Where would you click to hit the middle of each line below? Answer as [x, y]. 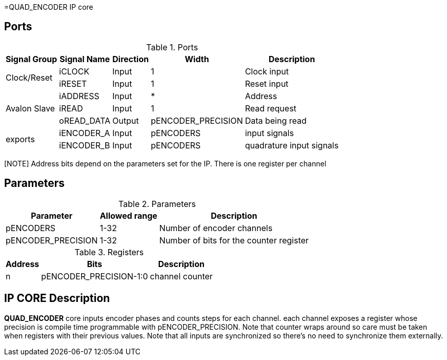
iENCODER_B [85, 145]
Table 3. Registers [109, 252]
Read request [271, 108]
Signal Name [85, 59]
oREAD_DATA [85, 120]
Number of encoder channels [216, 228]
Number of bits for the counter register [234, 240]
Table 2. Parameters [157, 204]
